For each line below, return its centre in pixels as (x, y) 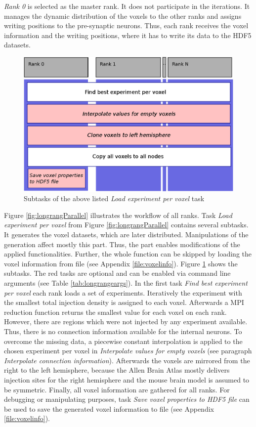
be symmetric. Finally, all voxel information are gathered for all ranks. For (117, 389)
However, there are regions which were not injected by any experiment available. (126, 321)
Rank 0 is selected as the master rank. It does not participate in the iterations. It (127, 6)
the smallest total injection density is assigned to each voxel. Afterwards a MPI (124, 302)
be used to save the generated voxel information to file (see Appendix (109, 408)
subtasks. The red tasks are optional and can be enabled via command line (117, 273)
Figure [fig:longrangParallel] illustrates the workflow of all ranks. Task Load (118, 215)
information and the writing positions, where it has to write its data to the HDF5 (128, 35)
